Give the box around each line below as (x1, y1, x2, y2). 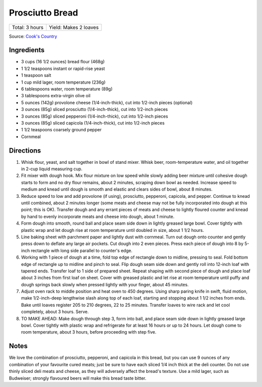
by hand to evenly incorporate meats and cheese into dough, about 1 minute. (21, 213, 175, 219)
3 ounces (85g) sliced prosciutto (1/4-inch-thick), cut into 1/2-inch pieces (21, 106, 168, 112)
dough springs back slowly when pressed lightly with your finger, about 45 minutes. (21, 281, 189, 287)
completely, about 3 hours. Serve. (21, 309, 89, 315)
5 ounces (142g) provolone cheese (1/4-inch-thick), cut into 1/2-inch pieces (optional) (21, 100, 193, 106)
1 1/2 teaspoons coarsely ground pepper (21, 127, 102, 133)
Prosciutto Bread (9, 7, 79, 18)
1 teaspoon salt (21, 72, 51, 78)
